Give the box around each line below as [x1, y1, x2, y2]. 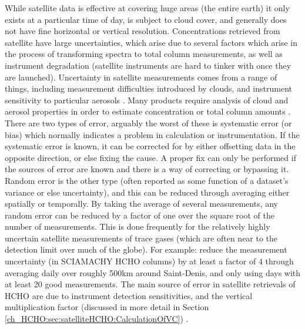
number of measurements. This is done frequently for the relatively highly [5, 220, 270, 233]
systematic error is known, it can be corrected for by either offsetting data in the [5, 140, 296, 152]
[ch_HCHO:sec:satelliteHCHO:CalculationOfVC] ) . [5, 313, 189, 325]
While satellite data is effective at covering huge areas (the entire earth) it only [5, 2, 290, 14]
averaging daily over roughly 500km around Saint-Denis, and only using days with [5, 266, 301, 278]
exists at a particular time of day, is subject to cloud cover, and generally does [5, 13, 287, 25]
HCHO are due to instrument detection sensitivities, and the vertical [5, 289, 253, 301]
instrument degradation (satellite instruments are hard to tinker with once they [5, 59, 291, 71]
